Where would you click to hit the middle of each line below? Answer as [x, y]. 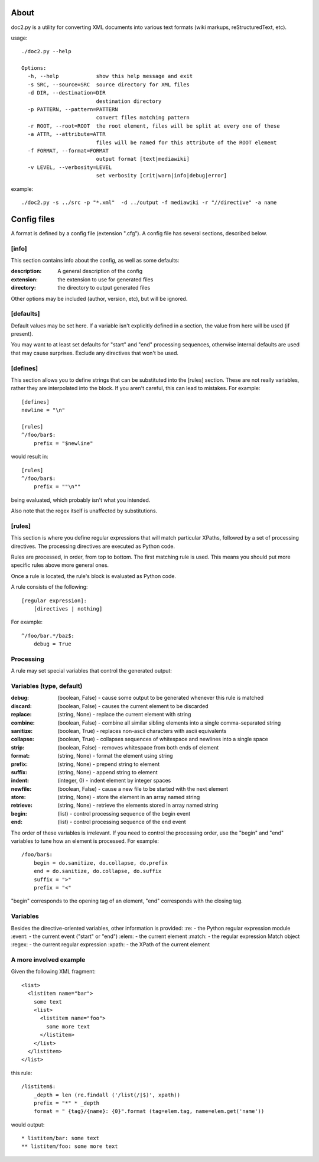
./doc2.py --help [46, 51]
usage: [19, 38]
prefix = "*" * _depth [66, 1103]
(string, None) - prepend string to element [108, 764]
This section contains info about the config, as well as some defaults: [95, 260]
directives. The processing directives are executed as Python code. [93, 546]
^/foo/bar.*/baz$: [48, 636]
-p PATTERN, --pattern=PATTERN [73, 110]
